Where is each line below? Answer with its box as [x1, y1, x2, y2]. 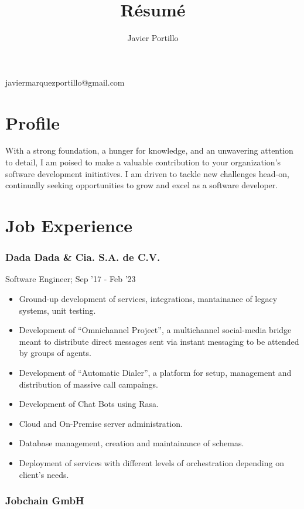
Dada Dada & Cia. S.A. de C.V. [5, 250, 160, 264]
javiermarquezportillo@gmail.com [5, 76, 125, 88]
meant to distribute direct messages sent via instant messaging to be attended [19, 335, 299, 347]
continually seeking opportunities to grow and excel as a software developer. [5, 179, 278, 191]
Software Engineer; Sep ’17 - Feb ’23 [5, 273, 136, 285]
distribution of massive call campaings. [19, 378, 158, 390]
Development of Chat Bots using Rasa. [19, 398, 159, 410]
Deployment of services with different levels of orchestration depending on [19, 456, 284, 469]
